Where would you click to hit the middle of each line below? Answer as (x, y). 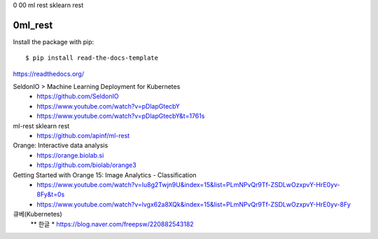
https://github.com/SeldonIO (78, 96)
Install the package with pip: (54, 41)
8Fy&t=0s (51, 194)
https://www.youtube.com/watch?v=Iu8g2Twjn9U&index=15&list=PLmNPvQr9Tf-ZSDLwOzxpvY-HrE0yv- (189, 184)
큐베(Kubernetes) (37, 214)
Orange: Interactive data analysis (61, 145)
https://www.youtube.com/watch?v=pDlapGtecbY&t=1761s (121, 116)
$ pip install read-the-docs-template (92, 58)
